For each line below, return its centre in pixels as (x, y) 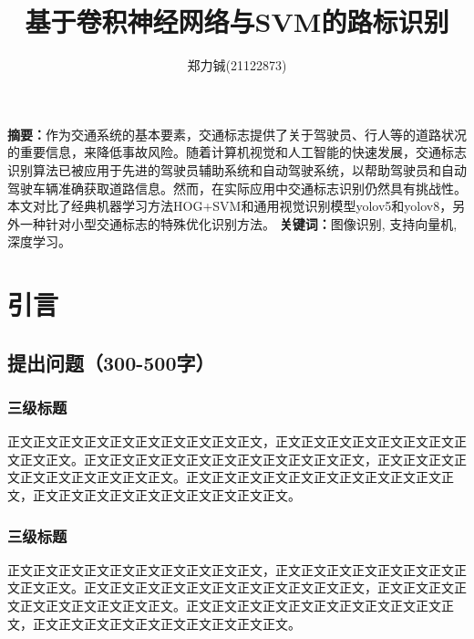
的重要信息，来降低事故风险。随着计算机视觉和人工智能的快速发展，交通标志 (237, 152)
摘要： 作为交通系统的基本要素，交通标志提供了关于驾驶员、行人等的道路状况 (237, 134)
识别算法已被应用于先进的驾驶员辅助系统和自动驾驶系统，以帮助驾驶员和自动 (237, 169)
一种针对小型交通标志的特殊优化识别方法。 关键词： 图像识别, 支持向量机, (238, 223)
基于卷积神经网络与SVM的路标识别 (237, 21)
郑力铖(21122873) (237, 65)
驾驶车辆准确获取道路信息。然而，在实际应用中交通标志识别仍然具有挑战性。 (237, 188)
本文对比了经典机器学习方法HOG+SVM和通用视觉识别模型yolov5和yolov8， (230, 206)
